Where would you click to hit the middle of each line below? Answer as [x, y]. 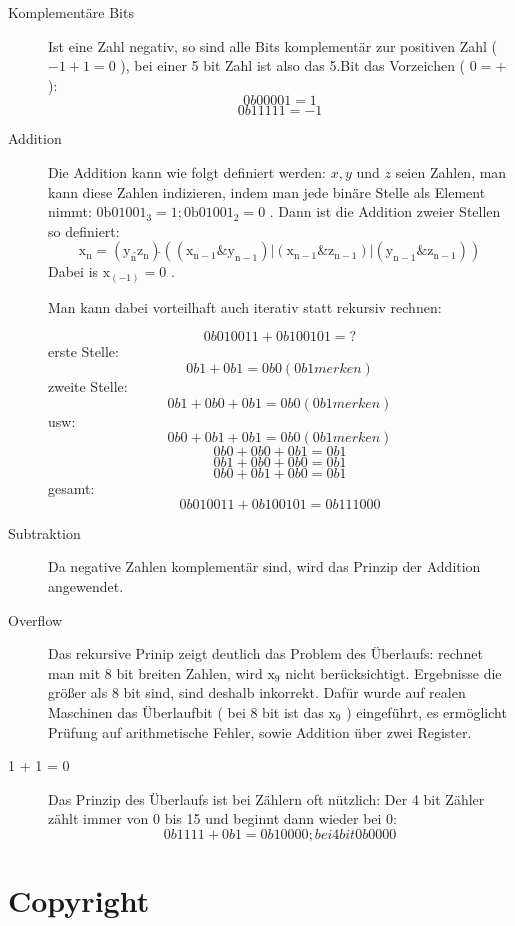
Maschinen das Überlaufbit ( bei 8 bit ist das [186, 711]
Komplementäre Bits [71, 12]
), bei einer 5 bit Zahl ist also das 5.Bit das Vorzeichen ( [293, 65]
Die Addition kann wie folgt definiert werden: [187, 171]
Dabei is [73, 271]
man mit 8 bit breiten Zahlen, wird [155, 672]
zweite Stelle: [88, 386]
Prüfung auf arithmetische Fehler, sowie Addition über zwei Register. [260, 731]
